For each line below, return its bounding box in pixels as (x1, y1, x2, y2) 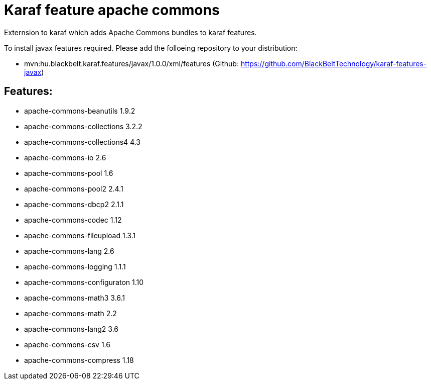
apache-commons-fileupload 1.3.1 (24, 231, 136, 240)
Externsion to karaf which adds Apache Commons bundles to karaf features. (4, 28, 257, 37)
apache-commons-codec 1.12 (24, 215, 122, 224)
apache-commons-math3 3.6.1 (24, 293, 125, 302)
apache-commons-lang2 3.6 (24, 324, 119, 333)
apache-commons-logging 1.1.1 (24, 262, 126, 271)
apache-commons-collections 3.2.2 (24, 122, 142, 131)
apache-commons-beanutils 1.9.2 (24, 106, 135, 115)
